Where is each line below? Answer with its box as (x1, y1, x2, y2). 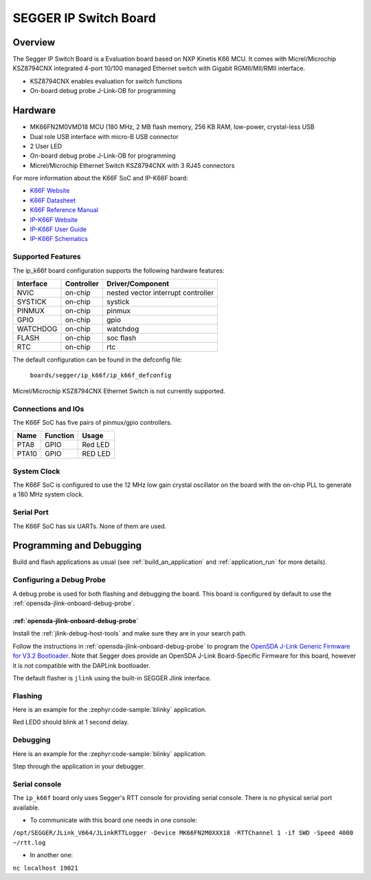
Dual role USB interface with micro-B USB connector (30, 132, 179, 140)
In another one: (30, 851, 74, 859)
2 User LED (30, 142, 63, 150)
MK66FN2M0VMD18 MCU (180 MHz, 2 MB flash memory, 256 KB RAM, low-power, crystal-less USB (30, 123, 315, 131)
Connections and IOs (12, 404, 85, 413)
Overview (12, 36, 56, 48)
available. (12, 803, 41, 812)
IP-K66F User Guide (30, 225, 87, 233)
